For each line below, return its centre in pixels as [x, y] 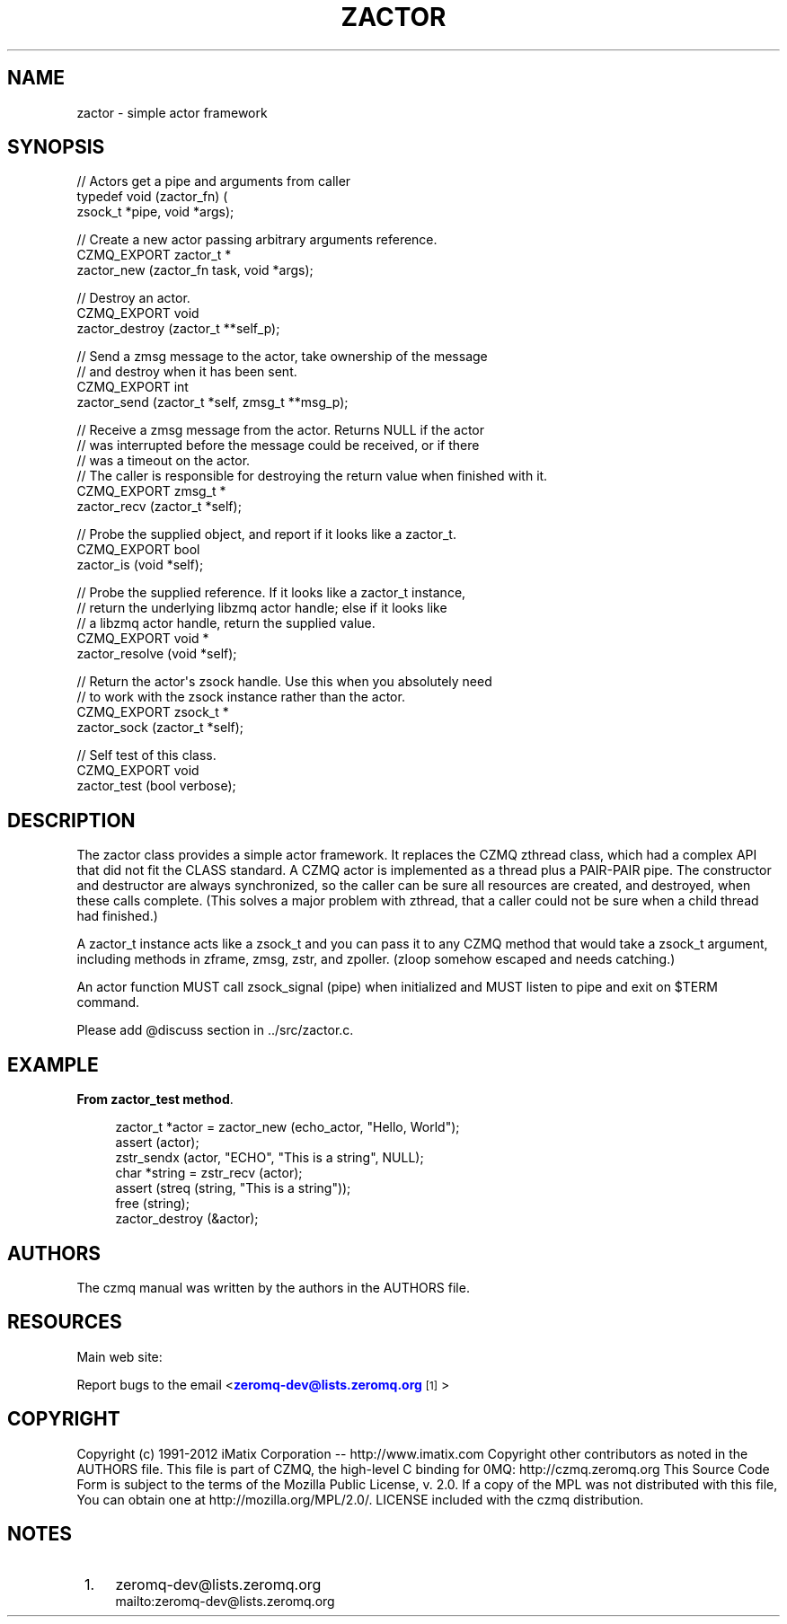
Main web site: [119, 1356]
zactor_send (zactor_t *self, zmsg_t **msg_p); [212, 402]
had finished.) [117, 916]
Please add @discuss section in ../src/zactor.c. [215, 1030]
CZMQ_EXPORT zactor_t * [154, 255]
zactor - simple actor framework [172, 112]
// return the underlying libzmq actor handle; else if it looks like [262, 608]
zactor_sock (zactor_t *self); [160, 728]
